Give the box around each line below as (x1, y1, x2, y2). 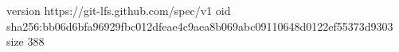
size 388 (6, 33, 45, 50)
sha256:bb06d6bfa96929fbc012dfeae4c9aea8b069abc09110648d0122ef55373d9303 (6, 17, 393, 34)
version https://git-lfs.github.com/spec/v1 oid (6, 2, 231, 18)
